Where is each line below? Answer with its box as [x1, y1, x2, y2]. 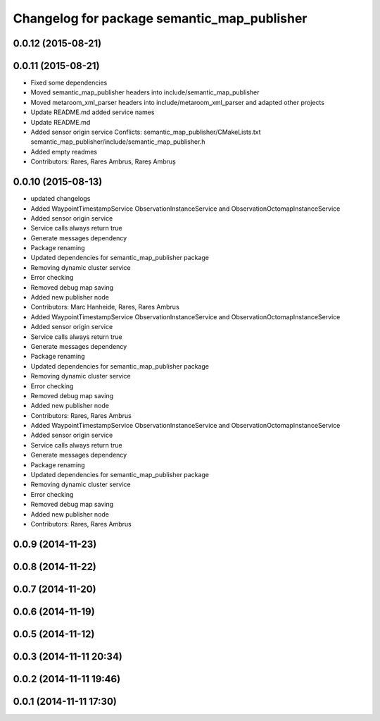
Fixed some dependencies [30, 78, 108, 87]
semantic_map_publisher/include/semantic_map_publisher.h [30, 137, 205, 146]
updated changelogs [30, 195, 91, 203]
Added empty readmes [30, 147, 98, 156]
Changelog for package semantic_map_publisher [13, 11, 308, 26]
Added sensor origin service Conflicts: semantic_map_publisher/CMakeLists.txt [30, 128, 261, 137]
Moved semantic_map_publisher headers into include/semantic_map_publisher [30, 88, 260, 97]
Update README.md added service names [30, 108, 155, 116]
